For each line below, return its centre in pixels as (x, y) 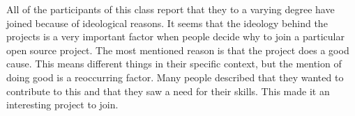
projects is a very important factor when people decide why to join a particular (175, 36)
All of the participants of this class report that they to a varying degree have (171, 9)
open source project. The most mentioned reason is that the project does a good (178, 50)
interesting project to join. (62, 105)
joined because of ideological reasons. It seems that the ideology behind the (167, 23)
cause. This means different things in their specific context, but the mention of (174, 64)
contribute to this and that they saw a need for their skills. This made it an (168, 91)
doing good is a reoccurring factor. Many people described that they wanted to (175, 77)
